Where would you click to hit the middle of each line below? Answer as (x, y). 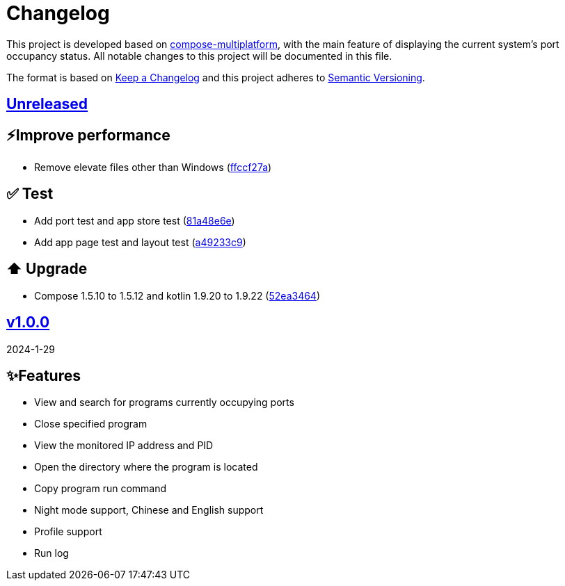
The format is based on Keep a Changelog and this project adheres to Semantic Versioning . (216, 77)
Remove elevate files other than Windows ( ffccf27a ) (153, 168)
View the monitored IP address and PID (124, 446)
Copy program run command (101, 489)
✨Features (43, 375)
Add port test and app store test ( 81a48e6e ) (135, 220)
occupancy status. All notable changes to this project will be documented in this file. (199, 56)
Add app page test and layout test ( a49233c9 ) (140, 242)
